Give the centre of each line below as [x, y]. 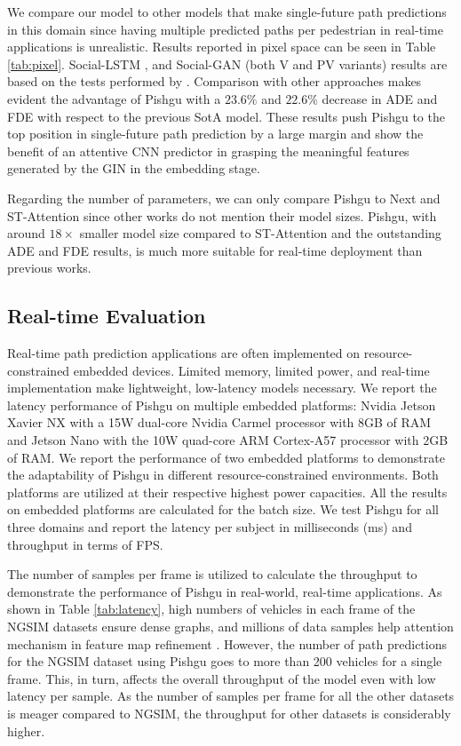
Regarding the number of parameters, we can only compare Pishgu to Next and [224, 198]
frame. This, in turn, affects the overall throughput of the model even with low [222, 678]
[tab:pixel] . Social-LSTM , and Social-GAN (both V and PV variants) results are [227, 63]
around [26, 233]
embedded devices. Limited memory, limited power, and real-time [251, 370]
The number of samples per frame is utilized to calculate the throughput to [212, 574]
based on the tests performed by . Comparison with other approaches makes [215, 81]
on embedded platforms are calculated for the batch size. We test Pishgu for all [223, 509]
